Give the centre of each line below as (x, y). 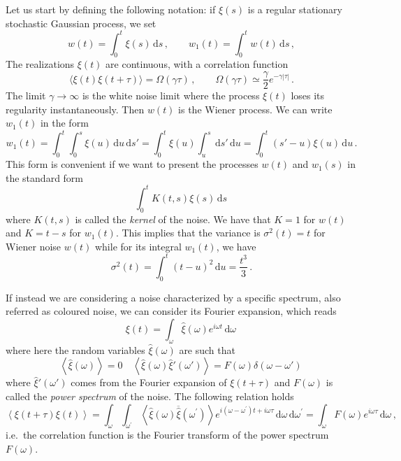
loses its (308, 95)
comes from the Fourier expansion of (149, 382)
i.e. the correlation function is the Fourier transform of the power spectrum (167, 435)
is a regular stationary (295, 9)
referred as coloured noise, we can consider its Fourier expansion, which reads (171, 311)
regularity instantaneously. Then (75, 109)
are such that (207, 349)
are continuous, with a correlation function (197, 64)
